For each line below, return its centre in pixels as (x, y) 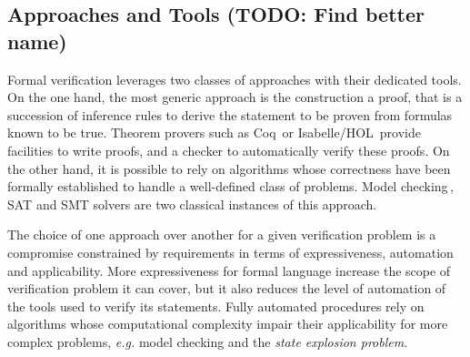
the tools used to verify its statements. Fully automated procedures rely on (216, 306)
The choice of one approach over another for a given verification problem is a (222, 235)
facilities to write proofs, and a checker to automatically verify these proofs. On (229, 150)
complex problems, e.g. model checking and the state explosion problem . (208, 341)
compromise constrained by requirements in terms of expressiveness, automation (230, 252)
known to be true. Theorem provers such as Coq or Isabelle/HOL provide (214, 133)
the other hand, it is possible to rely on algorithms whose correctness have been (229, 168)
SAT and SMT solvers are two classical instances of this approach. (192, 204)
